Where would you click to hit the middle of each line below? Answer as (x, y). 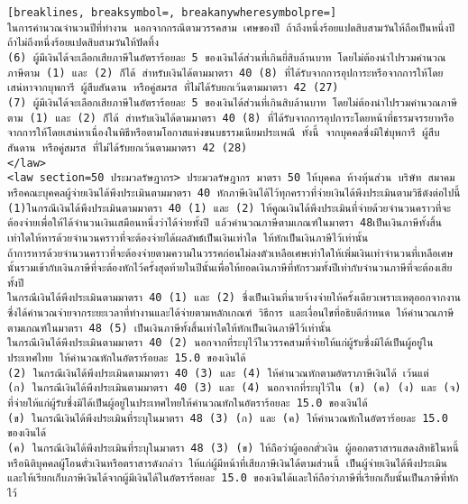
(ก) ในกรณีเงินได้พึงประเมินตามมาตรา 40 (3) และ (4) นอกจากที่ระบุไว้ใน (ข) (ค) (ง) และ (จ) (234, 388)
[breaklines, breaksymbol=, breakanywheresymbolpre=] (172, 13)
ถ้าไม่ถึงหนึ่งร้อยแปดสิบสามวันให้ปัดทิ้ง (83, 43)
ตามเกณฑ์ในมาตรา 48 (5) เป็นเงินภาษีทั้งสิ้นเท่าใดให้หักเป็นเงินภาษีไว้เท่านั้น (170, 328)
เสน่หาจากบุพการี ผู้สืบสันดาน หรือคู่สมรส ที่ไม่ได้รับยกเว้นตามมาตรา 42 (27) (173, 88)
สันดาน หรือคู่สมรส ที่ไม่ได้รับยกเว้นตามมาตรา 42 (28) (128, 147)
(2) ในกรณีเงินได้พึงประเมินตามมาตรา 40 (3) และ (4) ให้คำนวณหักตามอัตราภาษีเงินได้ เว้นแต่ (218, 373)
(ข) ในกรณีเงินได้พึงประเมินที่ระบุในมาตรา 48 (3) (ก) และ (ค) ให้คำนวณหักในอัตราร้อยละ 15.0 (228, 418)
